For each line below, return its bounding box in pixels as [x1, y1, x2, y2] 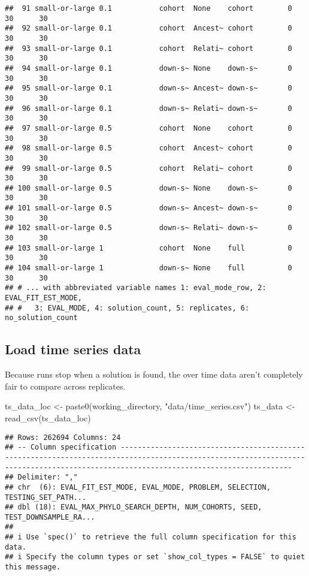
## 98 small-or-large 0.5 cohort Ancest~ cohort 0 [5, 144, 292, 153]
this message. [5, 563, 61, 572]
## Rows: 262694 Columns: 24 [5, 433, 121, 442]
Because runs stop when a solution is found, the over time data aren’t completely [5, 368, 303, 381]
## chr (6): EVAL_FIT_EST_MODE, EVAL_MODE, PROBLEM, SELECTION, [5, 482, 271, 491]
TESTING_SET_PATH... [5, 493, 87, 502]
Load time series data [5, 340, 141, 358]
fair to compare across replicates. [5, 379, 126, 392]
